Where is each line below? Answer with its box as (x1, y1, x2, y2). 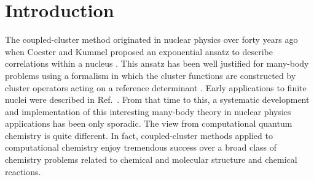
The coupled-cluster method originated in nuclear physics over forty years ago (5, 33, 298, 46)
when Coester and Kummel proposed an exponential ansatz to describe (5, 45, 273, 58)
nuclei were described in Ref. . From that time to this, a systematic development (5, 93, 310, 106)
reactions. (5, 165, 41, 178)
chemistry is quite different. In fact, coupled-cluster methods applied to (5, 129, 273, 141)
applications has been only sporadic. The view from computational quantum (5, 117, 292, 130)
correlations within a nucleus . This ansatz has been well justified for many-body (5, 57, 309, 70)
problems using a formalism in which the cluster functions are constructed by (5, 69, 296, 81)
